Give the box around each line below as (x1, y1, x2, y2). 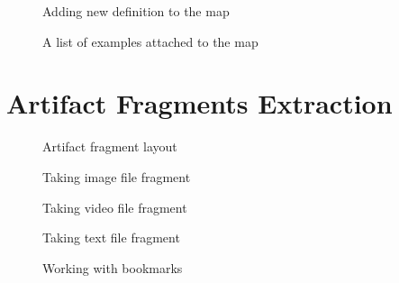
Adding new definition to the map (42, 2, 230, 20)
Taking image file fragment (42, 167, 191, 186)
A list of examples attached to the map (42, 32, 258, 50)
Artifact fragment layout (42, 137, 177, 156)
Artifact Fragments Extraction (6, 85, 393, 122)
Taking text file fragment (42, 228, 180, 247)
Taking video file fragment (42, 197, 187, 216)
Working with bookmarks (42, 258, 183, 277)
